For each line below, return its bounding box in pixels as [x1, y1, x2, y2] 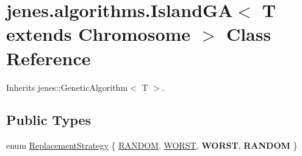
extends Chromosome [6, 21, 191, 46]
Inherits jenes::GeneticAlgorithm [6, 80, 128, 93]
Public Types [6, 110, 92, 129]
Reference [6, 45, 91, 70]
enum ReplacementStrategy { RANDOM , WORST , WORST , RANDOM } [6, 139, 298, 152]
